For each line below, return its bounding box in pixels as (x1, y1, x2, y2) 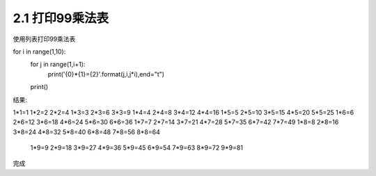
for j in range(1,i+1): (30, 60, 86, 69)
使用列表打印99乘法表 (13, 35, 76, 43)
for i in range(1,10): (13, 47, 66, 56)
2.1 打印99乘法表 (13, 10, 109, 26)
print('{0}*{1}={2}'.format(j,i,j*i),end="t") (47, 70, 165, 78)
